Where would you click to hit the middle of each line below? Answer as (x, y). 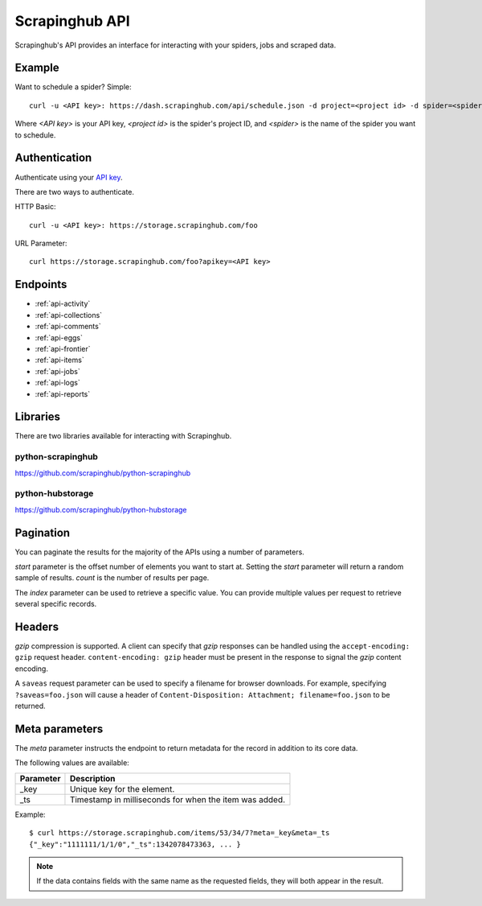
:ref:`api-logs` (57, 383)
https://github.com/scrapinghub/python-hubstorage (101, 509)
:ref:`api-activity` (63, 304)
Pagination (43, 532)
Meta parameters (59, 729)
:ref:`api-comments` (68, 327)
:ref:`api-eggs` (59, 337)
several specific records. (56, 604)
